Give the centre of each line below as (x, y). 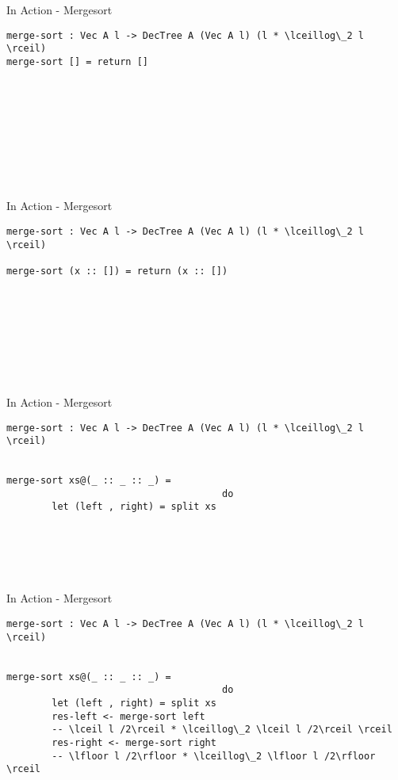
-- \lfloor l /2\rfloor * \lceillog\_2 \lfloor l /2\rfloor (214, 756)
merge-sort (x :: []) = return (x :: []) (117, 271)
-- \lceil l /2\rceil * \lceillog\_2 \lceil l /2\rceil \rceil (222, 730)
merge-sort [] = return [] (77, 61)
